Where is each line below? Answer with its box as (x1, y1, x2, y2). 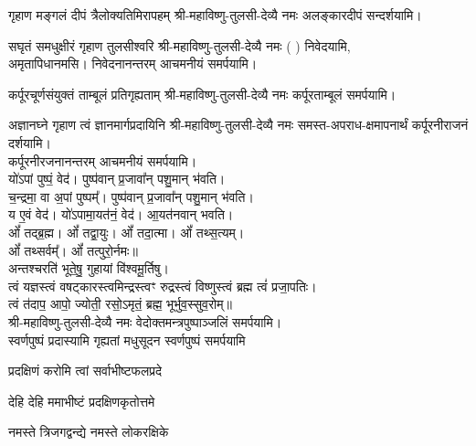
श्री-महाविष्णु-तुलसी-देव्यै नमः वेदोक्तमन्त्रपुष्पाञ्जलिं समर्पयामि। (8, 312, 282, 331)
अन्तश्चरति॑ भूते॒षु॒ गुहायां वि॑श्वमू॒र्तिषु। (8, 259, 169, 278)
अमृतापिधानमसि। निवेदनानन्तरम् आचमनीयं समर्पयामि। (8, 54, 258, 73)
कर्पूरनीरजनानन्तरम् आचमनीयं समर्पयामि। (8, 151, 197, 170)
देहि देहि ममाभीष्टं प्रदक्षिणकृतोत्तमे (8, 391, 155, 410)
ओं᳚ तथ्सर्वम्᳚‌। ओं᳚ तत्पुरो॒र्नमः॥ (8, 240, 138, 260)
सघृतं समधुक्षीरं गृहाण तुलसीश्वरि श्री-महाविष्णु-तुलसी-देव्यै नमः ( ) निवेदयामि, (8, 36, 351, 55)
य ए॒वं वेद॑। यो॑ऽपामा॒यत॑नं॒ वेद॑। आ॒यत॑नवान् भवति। (8, 205, 234, 224)
